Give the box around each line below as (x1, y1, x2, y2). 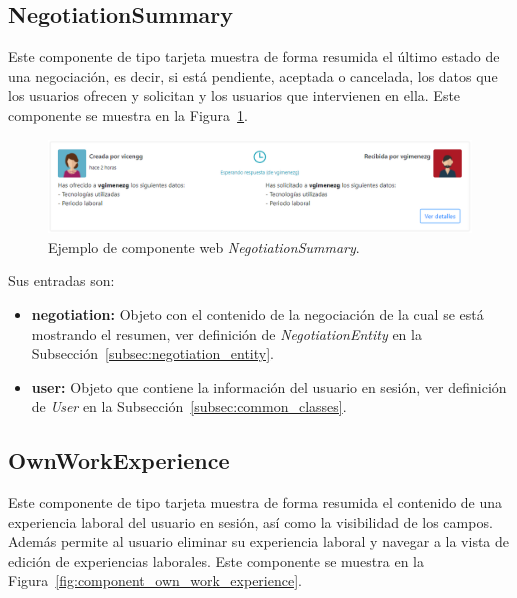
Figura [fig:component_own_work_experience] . (8, 570, 302, 591)
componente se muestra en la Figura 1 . (8, 104, 248, 125)
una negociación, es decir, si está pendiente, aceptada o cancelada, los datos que (8, 65, 498, 86)
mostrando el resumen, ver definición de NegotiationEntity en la (31, 323, 422, 344)
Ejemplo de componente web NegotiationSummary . (48, 236, 360, 257)
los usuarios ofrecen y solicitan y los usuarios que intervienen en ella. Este (8, 85, 461, 106)
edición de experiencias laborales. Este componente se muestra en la (8, 550, 424, 571)
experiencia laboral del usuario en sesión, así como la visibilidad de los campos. (8, 511, 493, 532)
